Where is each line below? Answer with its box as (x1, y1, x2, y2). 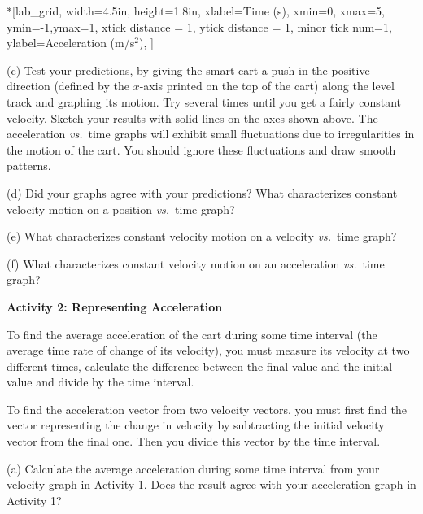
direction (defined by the (7, 77, 129, 94)
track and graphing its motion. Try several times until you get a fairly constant (7, 93, 402, 110)
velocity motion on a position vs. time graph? (7, 200, 235, 217)
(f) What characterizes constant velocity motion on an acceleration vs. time (7, 255, 385, 272)
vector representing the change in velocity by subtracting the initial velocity (7, 416, 385, 433)
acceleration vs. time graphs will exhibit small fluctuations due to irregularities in (7, 125, 415, 142)
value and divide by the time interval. (7, 373, 194, 390)
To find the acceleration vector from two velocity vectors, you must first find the (7, 400, 407, 417)
